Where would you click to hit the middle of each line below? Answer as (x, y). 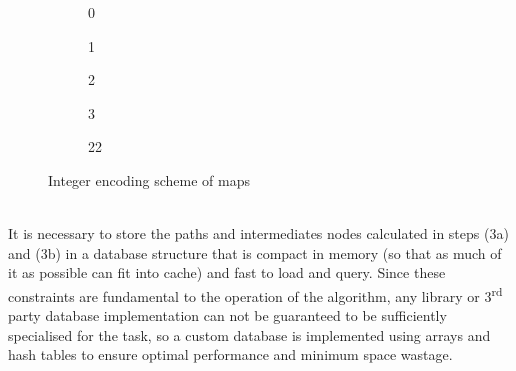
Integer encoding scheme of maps (149, 179)
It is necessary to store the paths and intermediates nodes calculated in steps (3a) (258, 233)
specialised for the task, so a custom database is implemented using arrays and (249, 334)
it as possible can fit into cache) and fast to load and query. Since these (227, 272)
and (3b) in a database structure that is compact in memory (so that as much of (255, 252)
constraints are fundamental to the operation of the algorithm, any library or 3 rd (255, 294)
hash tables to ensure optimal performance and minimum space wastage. (230, 354)
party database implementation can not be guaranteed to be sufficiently (227, 315)
